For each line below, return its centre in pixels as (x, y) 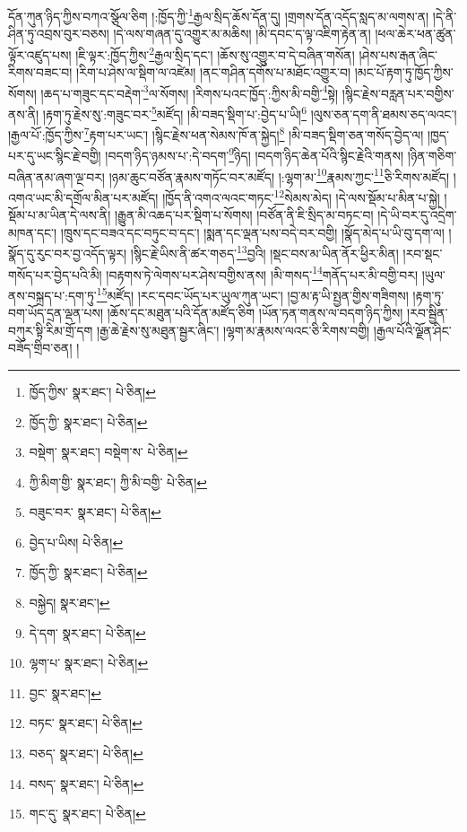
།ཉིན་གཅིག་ (432, 156)
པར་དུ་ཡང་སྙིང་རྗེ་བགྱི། (55, 156)
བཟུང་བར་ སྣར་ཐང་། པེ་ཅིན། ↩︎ (95, 512)
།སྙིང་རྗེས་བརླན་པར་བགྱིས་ (398, 93)
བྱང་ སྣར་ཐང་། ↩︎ (65, 692)
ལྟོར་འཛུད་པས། (40, 54)
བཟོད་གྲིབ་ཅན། (40, 348)
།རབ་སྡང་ (423, 254)
